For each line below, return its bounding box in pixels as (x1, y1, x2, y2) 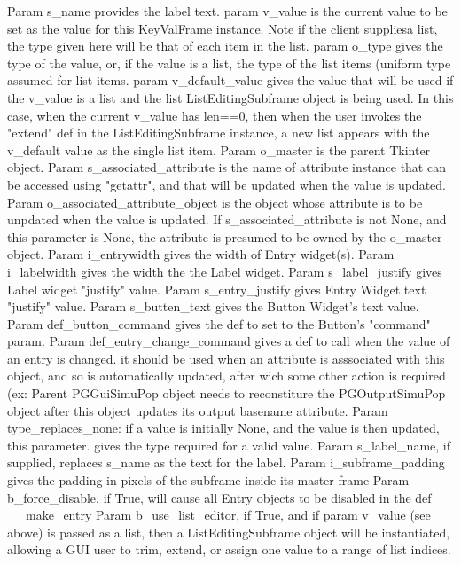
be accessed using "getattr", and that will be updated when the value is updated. (7, 175, 446, 193)
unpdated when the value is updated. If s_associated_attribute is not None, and (7, 210, 447, 229)
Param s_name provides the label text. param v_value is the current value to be (7, 2, 448, 20)
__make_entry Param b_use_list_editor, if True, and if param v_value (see (7, 505, 431, 524)
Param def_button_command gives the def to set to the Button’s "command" (7, 314, 431, 333)
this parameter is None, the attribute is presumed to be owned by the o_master (7, 227, 442, 246)
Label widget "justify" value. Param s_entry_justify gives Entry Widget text (7, 279, 426, 298)
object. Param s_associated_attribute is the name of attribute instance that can (7, 158, 446, 176)
